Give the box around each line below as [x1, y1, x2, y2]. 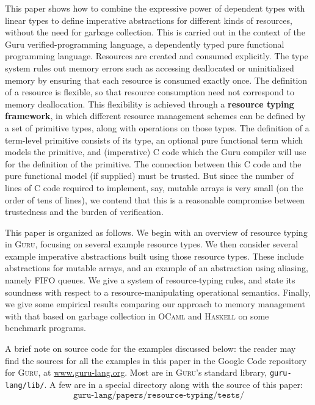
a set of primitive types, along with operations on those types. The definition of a [5, 121, 310, 134]
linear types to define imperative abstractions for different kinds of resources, [5, 13, 292, 26]
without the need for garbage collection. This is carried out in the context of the [5, 26, 305, 38]
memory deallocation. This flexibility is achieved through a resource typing [5, 97, 294, 110]
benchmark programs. [5, 321, 86, 334]
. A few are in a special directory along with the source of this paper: [44, 378, 303, 390]
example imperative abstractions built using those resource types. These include [5, 249, 304, 262]
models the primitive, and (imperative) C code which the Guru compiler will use [5, 145, 306, 158]
